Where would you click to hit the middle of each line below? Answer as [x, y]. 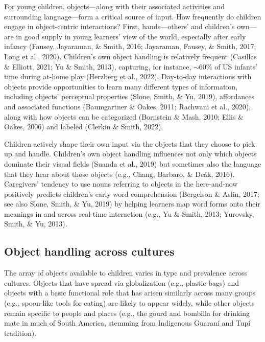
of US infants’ [236, 66]
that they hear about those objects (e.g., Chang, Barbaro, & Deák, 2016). [119, 174]
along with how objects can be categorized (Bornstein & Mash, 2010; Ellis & [124, 116]
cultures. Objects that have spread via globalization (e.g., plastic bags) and [122, 282]
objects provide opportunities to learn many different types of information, [121, 86]
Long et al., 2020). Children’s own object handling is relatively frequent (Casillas [130, 56]
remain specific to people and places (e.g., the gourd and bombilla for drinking [127, 313]
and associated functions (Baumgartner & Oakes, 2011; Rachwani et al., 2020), [127, 106]
